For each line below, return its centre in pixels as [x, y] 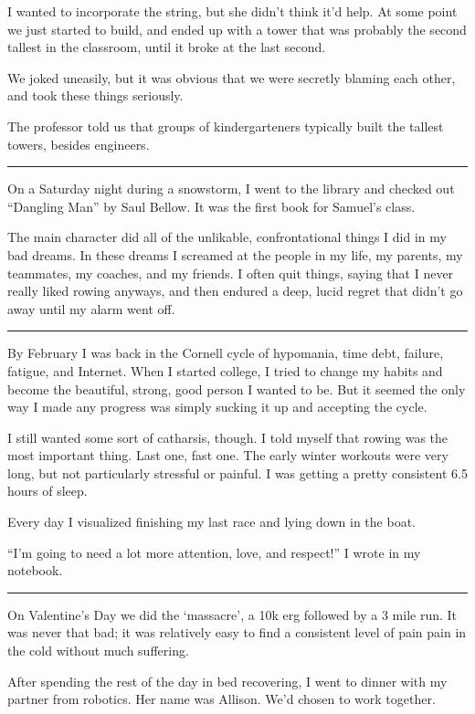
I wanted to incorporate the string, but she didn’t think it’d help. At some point [232, 11]
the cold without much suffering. [98, 651]
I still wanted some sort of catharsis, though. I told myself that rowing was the [228, 437]
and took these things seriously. [95, 95]
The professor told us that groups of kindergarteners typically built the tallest [226, 126]
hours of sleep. [47, 491]
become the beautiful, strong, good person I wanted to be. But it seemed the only [237, 388]
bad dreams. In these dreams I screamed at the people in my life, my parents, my [235, 254]
